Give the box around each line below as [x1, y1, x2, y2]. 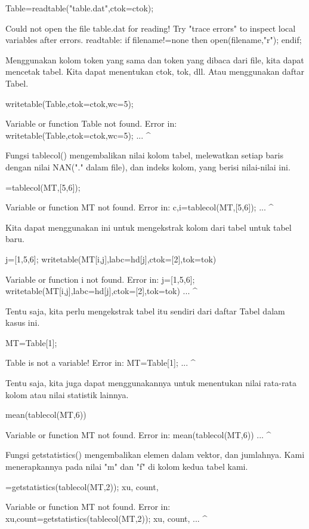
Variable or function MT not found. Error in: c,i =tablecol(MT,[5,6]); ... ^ [5, 201, 274, 213]
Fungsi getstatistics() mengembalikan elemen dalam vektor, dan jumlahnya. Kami [5, 448, 305, 461]
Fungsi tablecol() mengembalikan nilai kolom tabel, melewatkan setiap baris [5, 149, 283, 161]
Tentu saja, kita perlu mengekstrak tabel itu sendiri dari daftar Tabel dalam [5, 304, 285, 317]
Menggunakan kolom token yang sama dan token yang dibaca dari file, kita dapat [5, 53, 304, 66]
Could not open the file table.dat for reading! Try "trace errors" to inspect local [5, 22, 296, 34]
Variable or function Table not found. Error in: [5, 117, 177, 130]
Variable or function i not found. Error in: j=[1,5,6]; [5, 273, 195, 285]
